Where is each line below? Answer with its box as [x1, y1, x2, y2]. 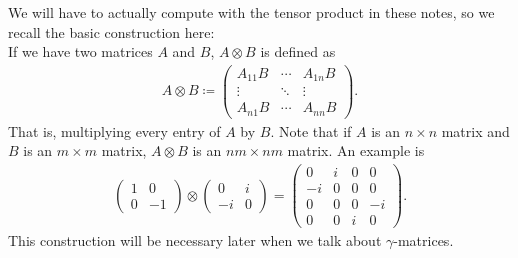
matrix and [441, 120, 510, 141]
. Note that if [270, 120, 352, 141]
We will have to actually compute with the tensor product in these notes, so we [8, 2, 495, 22]
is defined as [260, 41, 336, 62]
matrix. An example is [287, 140, 425, 161]
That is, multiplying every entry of [8, 120, 221, 141]
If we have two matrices [8, 41, 153, 62]
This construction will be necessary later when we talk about [8, 230, 382, 251]
